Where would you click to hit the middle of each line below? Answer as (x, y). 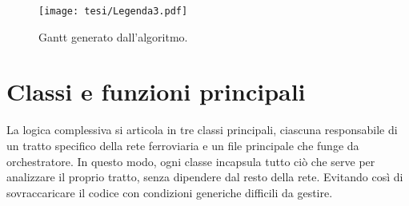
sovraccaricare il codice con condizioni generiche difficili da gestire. (170, 192)
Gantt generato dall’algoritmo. (113, 36)
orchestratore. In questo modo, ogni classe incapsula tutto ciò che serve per (191, 161)
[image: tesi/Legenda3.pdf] (113, 11)
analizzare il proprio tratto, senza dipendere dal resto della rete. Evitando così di (205, 177)
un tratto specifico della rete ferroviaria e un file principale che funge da (183, 145)
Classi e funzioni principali (156, 91)
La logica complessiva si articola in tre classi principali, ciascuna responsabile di (202, 130)
